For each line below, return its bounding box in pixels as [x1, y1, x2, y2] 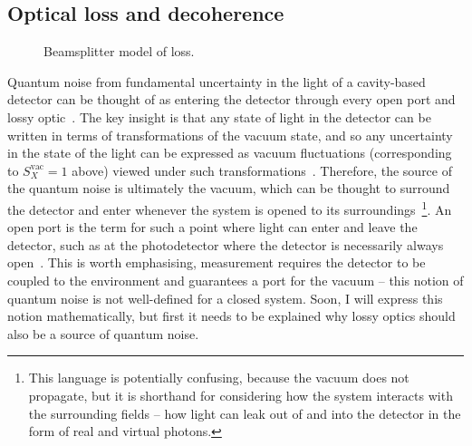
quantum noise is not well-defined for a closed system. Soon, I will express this [7, 288, 443, 307]
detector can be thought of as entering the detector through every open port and [7, 90, 456, 109]
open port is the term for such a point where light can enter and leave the [7, 218, 418, 237]
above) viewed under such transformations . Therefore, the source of [72, 160, 452, 179]
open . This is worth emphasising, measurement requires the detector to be [7, 253, 426, 272]
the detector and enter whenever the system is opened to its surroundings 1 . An [7, 197, 452, 218]
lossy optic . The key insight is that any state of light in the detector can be [7, 107, 431, 126]
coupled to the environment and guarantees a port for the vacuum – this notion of [7, 270, 464, 289]
